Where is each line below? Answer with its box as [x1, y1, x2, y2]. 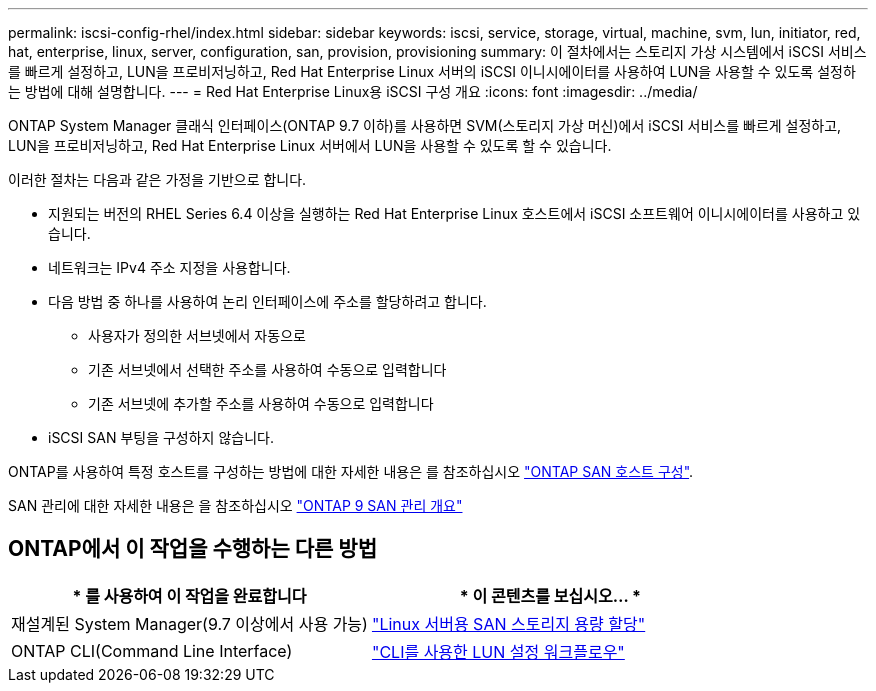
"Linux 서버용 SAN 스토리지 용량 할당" [371, 613, 646, 634]
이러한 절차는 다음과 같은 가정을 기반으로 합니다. [8, 171, 307, 188]
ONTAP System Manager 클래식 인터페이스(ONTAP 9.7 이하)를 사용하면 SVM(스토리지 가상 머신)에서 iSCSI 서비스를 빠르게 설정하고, [8, 117, 842, 134]
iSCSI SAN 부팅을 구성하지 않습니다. [48, 429, 274, 446]
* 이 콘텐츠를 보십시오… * [459, 585, 641, 606]
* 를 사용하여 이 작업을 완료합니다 [72, 585, 307, 606]
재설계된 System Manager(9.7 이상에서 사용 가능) [11, 613, 368, 634]
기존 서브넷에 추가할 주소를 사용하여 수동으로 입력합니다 [88, 395, 434, 412]
